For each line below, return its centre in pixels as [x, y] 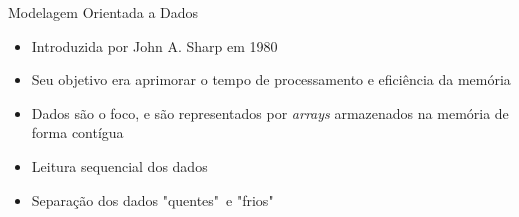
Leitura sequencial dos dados [119, 165]
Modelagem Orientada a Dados [103, 12]
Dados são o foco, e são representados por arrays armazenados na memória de [270, 112]
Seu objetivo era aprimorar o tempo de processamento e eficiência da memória [271, 79]
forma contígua [77, 132]
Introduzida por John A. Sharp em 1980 [154, 45]
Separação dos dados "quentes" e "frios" [152, 199]
